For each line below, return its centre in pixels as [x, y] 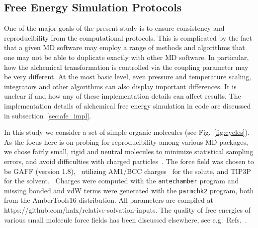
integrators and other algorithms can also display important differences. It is [120, 86]
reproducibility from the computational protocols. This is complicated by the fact [128, 37]
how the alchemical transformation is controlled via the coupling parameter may [126, 67]
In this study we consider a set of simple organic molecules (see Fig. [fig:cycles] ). [127, 132]
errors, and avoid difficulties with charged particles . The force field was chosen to [129, 161]
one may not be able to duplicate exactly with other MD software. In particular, [127, 57]
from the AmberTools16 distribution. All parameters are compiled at [109, 200]
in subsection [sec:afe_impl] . [48, 115]
